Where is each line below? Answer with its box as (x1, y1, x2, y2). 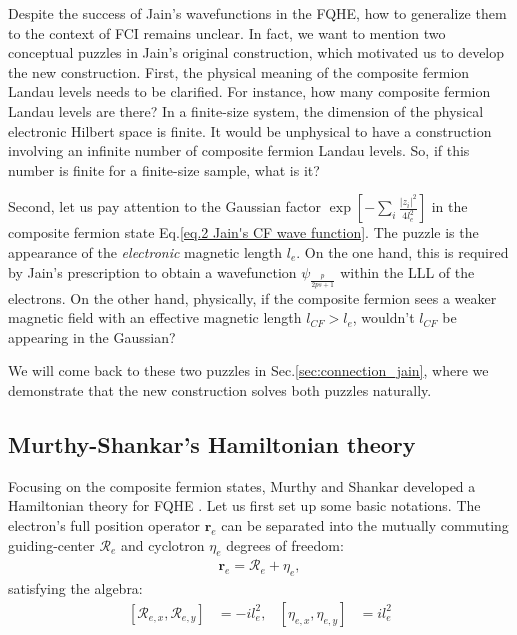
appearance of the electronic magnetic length (8, 241, 283, 262)
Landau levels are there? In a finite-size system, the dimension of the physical (8, 100, 484, 121)
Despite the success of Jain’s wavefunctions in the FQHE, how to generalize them (8, 3, 507, 23)
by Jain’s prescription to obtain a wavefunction (8, 261, 297, 282)
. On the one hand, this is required (296, 241, 509, 262)
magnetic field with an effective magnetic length (8, 307, 302, 328)
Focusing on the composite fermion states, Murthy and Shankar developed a (8, 475, 476, 496)
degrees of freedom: (226, 534, 344, 555)
